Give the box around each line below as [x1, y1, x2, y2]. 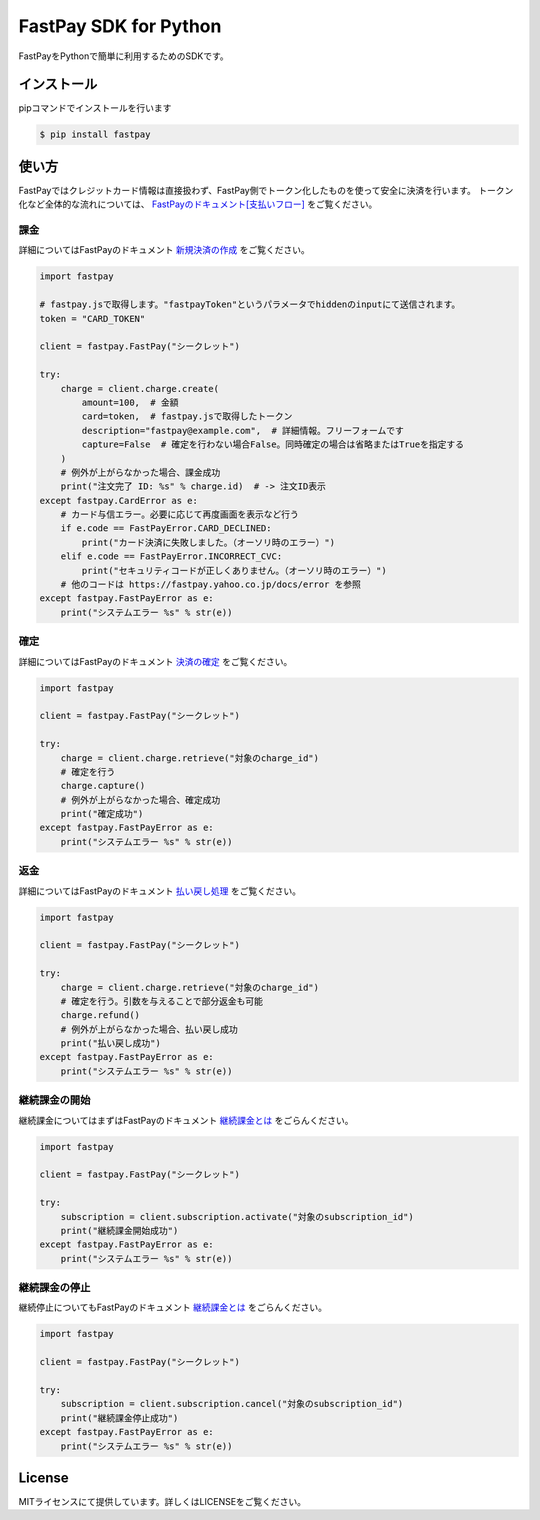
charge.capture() [60, 780, 146, 792]
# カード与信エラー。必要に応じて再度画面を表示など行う [60, 509, 300, 520]
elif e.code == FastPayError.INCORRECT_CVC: [60, 551, 283, 562]
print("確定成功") [60, 808, 144, 820]
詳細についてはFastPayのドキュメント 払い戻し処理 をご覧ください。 [18, 885, 302, 897]
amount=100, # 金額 [81, 396, 179, 408]
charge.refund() [60, 1010, 140, 1021]
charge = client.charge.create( [60, 383, 220, 394]
